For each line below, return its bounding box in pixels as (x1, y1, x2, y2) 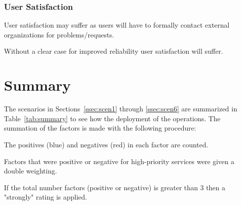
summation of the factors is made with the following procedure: (4, 123, 196, 133)
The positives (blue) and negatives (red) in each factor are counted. (4, 139, 208, 149)
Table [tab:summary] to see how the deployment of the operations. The (4, 113, 221, 123)
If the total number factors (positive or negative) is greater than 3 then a (4, 182, 226, 192)
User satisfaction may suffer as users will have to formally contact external (4, 20, 230, 30)
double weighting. (4, 166, 57, 176)
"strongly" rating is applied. (4, 192, 87, 202)
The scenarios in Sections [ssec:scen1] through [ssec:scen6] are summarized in (4, 103, 238, 114)
